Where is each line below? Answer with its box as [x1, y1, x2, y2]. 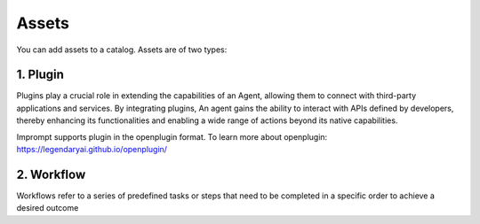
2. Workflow [16, 166, 86, 182]
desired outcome [16, 203, 79, 213]
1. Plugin [16, 67, 64, 82]
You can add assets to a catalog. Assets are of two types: [16, 44, 228, 55]
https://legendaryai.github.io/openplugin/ [16, 144, 168, 155]
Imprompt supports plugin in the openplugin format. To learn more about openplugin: [16, 131, 328, 142]
